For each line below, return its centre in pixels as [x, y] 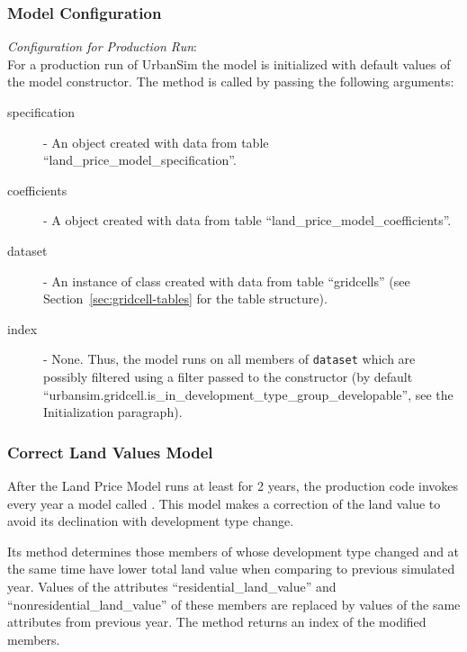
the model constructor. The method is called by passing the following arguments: [231, 81]
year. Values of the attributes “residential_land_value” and [172, 586]
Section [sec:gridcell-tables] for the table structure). [185, 299]
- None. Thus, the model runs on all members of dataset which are [229, 359]
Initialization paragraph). [113, 412]
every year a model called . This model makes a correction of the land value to [224, 503]
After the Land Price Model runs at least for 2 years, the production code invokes [233, 485]
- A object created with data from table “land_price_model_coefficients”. [247, 220]
